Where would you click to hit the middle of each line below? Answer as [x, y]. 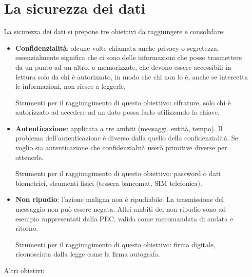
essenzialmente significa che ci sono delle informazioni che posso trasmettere [129, 57]
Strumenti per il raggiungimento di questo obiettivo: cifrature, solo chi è [123, 102]
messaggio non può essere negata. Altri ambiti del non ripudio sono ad [121, 209]
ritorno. [27, 228]
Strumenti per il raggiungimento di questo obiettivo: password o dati [118, 173]
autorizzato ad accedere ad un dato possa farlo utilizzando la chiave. [117, 112]
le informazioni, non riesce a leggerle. [70, 86]
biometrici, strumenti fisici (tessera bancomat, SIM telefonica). [109, 183]
